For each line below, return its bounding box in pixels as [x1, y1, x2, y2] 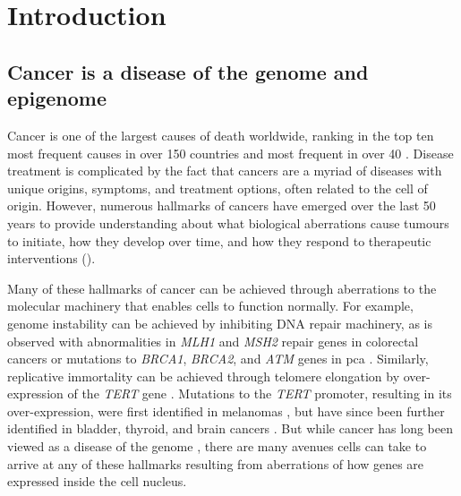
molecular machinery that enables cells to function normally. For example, [7, 296, 414, 315]
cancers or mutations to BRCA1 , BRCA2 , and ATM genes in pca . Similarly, [7, 349, 429, 368]
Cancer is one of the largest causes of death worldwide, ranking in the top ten [7, 125, 434, 144]
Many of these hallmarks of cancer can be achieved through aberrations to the [7, 278, 437, 297]
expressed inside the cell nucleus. [7, 472, 187, 491]
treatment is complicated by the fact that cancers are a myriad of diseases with [7, 161, 442, 180]
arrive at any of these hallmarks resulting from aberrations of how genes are [7, 454, 424, 473]
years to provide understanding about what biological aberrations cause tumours [7, 213, 449, 232]
